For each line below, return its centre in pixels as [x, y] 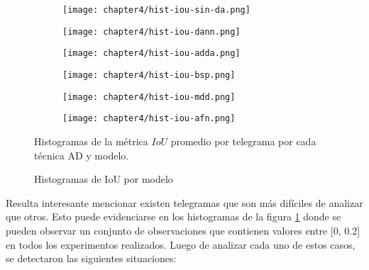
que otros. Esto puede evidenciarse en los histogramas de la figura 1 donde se [174, 216]
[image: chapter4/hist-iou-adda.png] [152, 54]
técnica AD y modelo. [82, 155]
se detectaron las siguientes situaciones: [91, 258]
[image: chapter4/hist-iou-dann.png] [152, 32]
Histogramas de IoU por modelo [104, 179]
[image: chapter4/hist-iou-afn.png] [149, 119]
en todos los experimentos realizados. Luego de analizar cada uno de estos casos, [181, 244]
